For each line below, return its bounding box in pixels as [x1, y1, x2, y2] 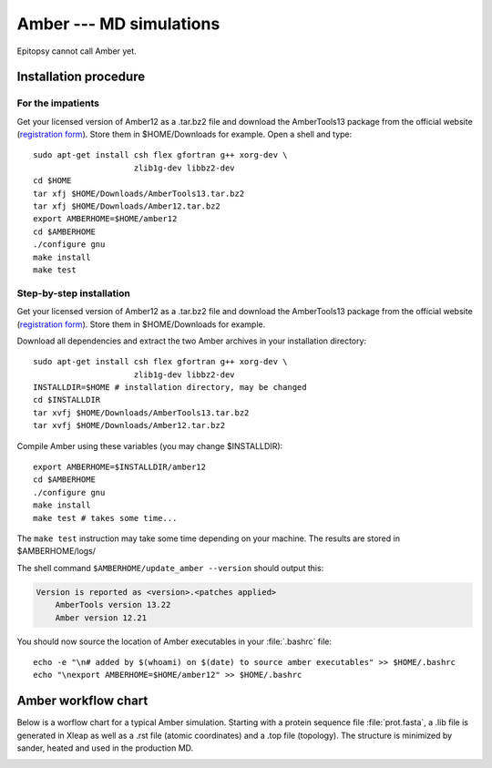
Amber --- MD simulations [16, 14, 220, 34]
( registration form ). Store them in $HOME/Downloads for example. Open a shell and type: [16, 128, 353, 140]
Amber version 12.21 [55, 612, 148, 623]
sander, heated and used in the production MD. [16, 742, 194, 753]
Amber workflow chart [16, 693, 149, 709]
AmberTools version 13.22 [55, 599, 171, 610]
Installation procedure [16, 69, 146, 85]
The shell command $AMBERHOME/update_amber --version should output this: [16, 562, 324, 573]
